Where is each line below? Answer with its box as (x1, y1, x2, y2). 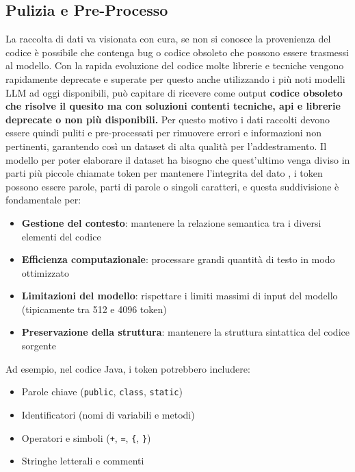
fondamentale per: (5, 192, 81, 207)
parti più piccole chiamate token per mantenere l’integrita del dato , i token (5, 166, 323, 180)
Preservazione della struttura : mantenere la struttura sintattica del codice (21, 325, 350, 339)
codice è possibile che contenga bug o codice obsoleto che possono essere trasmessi (5, 45, 350, 59)
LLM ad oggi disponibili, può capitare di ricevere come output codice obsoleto (5, 85, 343, 99)
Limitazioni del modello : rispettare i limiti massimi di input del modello (21, 288, 338, 303)
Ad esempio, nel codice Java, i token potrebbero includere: (5, 361, 250, 375)
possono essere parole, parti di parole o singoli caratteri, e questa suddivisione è (5, 179, 339, 193)
